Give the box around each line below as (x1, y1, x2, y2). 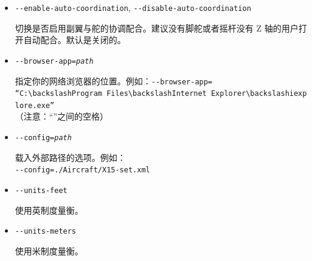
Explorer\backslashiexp (210, 89, 307, 98)
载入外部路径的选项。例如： (15, 151, 126, 163)
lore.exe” (15, 101, 55, 110)
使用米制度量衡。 (15, 244, 83, 257)
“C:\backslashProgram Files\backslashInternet (15, 89, 207, 98)
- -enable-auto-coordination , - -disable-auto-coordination (15, 1, 251, 13)
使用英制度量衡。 (15, 203, 83, 216)
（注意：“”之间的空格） (15, 110, 109, 123)
